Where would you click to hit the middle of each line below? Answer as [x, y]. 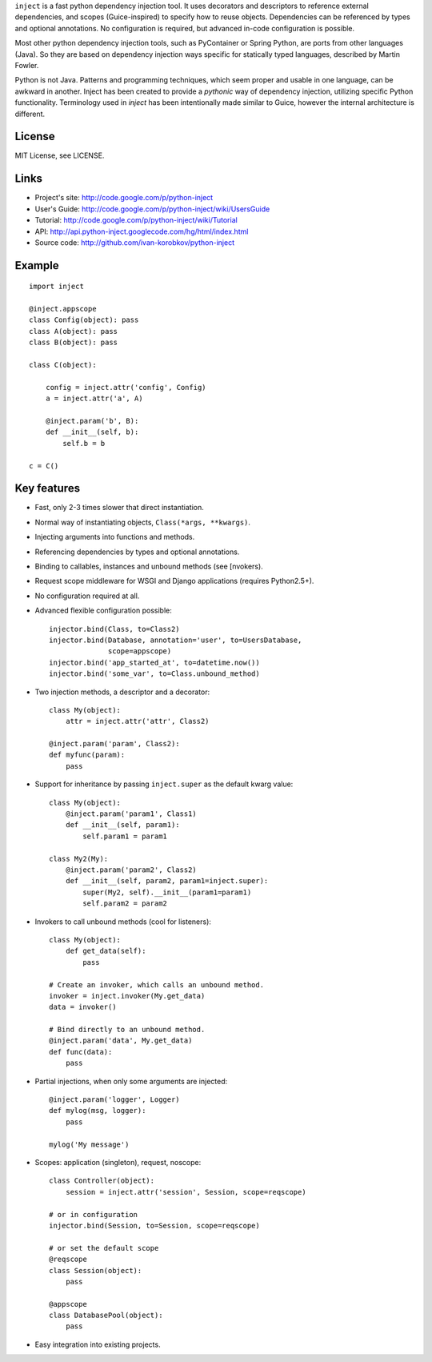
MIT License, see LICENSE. [60, 155]
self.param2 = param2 [125, 904]
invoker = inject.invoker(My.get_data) [127, 996]
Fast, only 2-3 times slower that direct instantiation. [119, 508]
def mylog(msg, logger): [98, 1111]
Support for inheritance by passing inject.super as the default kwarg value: [164, 784]
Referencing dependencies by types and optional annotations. [137, 552]
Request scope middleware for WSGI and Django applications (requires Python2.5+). [174, 581]
